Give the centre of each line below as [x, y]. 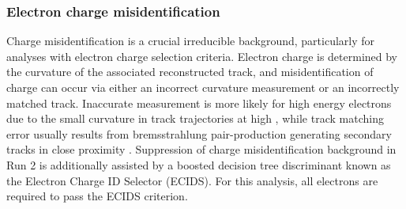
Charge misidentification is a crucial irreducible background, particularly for [191, 41]
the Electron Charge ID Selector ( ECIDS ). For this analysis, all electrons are [192, 180]
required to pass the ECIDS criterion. [97, 196]
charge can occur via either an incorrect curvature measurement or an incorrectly [203, 87]
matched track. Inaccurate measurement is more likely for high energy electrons [199, 103]
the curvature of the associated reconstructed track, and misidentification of [190, 72]
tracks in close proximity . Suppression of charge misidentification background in [201, 149]
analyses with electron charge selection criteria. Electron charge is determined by [202, 56]
